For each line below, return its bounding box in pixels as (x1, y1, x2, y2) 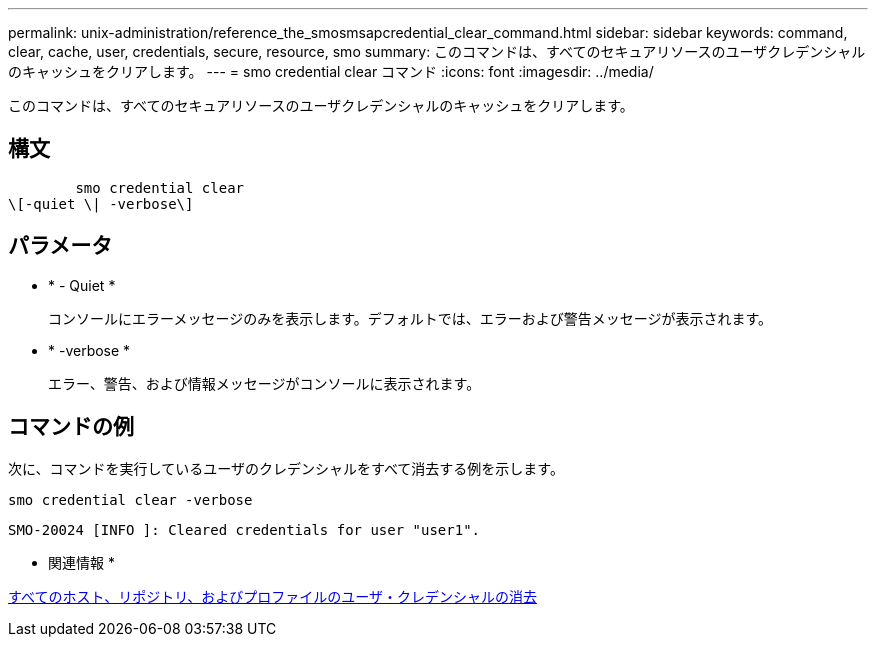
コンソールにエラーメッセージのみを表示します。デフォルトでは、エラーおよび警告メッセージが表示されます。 (48, 309, 773, 327)
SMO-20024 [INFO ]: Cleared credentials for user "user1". (8, 521, 481, 538)
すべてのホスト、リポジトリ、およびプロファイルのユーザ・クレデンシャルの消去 (8, 587, 538, 605)
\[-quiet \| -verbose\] (8, 195, 194, 212)
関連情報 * (48, 553, 115, 571)
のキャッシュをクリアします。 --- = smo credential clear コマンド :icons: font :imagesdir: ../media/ (8, 63, 654, 80)
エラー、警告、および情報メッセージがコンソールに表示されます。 (48, 374, 481, 392)
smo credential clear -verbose (8, 491, 253, 508)
